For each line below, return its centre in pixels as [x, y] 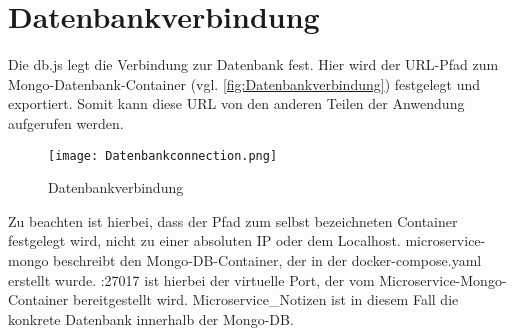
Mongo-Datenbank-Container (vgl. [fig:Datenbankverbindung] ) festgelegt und [244, 83]
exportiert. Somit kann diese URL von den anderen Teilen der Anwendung [236, 103]
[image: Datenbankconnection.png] [163, 155]
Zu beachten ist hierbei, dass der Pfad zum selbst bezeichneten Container [233, 220]
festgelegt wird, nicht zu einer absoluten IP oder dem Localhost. [204, 240]
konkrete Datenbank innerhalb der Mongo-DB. [151, 318]
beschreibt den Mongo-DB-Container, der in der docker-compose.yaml [267, 259]
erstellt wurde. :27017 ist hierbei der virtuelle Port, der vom [191, 279]
